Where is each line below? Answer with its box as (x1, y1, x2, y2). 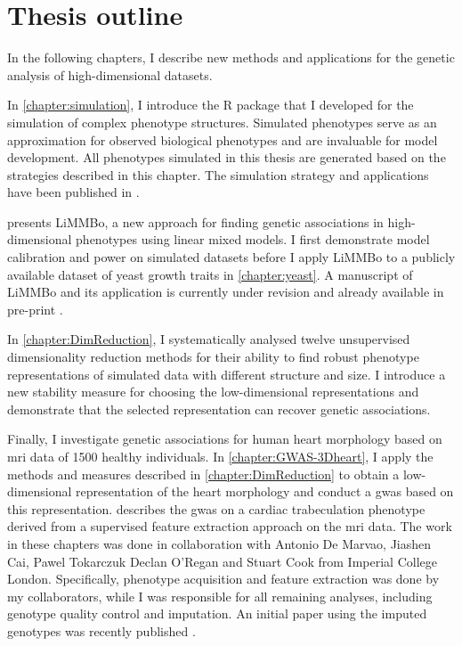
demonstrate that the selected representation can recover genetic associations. (7, 399, 431, 418)
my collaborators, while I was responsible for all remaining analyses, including (7, 586, 433, 605)
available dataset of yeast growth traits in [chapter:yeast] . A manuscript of (7, 265, 413, 283)
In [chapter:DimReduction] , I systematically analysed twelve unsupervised (7, 330, 410, 348)
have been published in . (7, 183, 140, 201)
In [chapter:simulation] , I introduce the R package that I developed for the (7, 95, 414, 114)
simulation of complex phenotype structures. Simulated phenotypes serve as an (7, 112, 437, 131)
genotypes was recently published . (7, 621, 196, 640)
